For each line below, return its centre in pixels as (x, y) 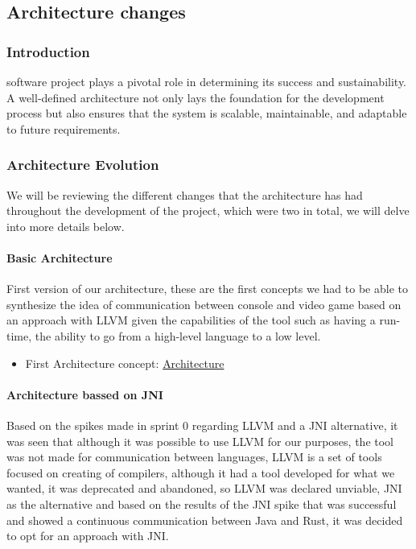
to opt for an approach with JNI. (88, 536)
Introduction (48, 51)
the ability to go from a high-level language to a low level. (178, 335)
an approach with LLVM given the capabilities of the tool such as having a (191, 320)
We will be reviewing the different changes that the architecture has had (185, 194)
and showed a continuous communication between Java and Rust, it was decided (205, 520)
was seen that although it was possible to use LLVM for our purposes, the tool (200, 441)
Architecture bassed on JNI (85, 394)
